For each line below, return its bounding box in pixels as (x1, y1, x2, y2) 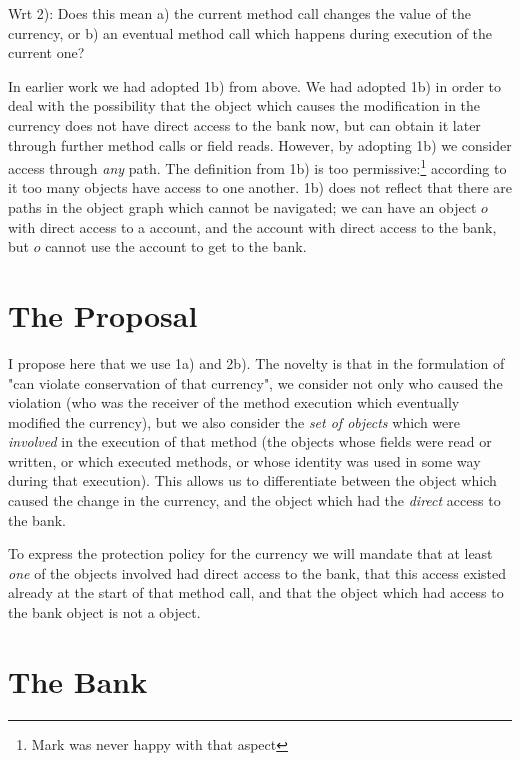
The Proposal (8, 294, 198, 335)
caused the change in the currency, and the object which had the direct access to (8, 490, 501, 511)
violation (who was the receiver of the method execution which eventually (8, 392, 460, 413)
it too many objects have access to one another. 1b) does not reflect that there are (8, 177, 513, 198)
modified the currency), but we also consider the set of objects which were (8, 411, 460, 432)
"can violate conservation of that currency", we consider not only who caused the (8, 372, 503, 393)
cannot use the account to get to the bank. (45, 236, 307, 257)
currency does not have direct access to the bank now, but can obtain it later (8, 114, 481, 135)
